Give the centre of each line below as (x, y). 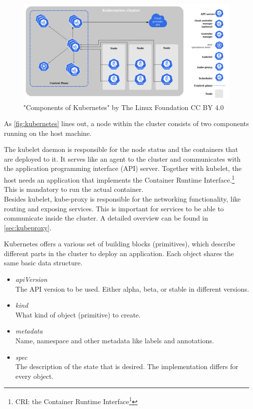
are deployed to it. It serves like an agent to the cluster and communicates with (122, 158)
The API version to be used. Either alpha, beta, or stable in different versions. (132, 288)
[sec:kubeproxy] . (28, 227)
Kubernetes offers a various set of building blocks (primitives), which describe (120, 244)
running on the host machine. (48, 133)
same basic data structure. (43, 263)
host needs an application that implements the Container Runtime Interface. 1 (119, 179)
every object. (35, 376)
